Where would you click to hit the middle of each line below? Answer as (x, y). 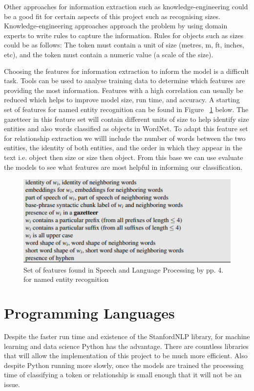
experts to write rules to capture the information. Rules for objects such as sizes (124, 35)
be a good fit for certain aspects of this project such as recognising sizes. (112, 16)
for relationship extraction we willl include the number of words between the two (125, 138)
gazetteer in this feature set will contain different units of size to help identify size (127, 119)
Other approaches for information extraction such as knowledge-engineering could (126, 6)
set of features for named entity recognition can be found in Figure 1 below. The (126, 109)
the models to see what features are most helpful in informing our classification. (123, 167)
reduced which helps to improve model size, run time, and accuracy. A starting (122, 100)
